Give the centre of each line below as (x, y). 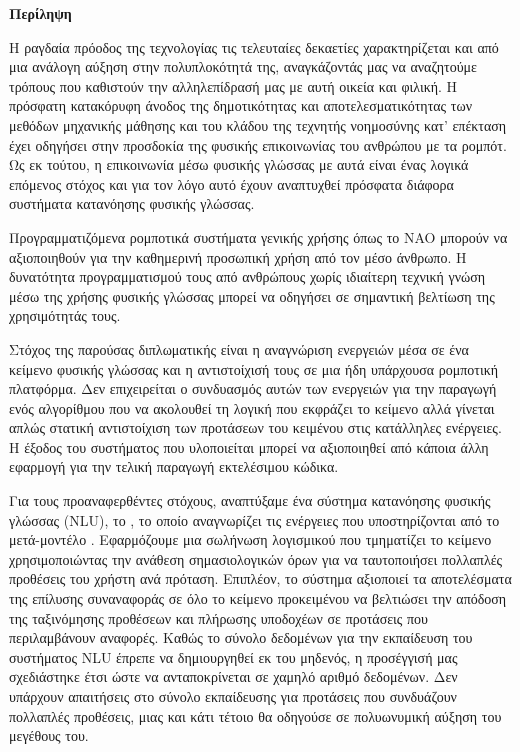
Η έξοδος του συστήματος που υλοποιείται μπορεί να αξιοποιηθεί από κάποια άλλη (249, 446)
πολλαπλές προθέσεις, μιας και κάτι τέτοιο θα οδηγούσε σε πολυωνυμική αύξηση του (255, 715)
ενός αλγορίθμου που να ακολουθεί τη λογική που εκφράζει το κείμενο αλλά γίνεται (252, 407)
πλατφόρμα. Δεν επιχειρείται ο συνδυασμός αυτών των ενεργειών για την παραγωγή (253, 388)
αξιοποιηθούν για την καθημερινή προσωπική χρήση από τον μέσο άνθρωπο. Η (238, 256)
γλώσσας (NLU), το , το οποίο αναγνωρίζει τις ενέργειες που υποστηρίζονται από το (254, 519)
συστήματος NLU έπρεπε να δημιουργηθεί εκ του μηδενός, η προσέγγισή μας (233, 656)
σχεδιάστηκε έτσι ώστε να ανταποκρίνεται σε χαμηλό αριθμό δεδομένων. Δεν (233, 676)
